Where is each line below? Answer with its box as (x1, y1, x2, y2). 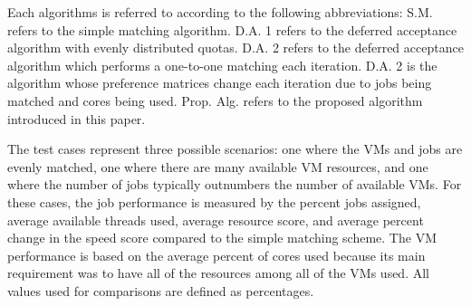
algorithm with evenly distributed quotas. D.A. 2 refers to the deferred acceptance (7, 38, 464, 57)
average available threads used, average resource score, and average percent (7, 210, 424, 229)
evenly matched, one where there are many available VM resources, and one (7, 157, 428, 176)
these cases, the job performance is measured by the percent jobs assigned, (7, 192, 421, 211)
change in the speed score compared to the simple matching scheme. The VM (7, 228, 437, 247)
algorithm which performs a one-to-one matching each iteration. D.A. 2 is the (7, 55, 437, 74)
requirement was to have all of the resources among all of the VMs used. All (7, 263, 429, 282)
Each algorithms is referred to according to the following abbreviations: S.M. (7, 3, 433, 21)
